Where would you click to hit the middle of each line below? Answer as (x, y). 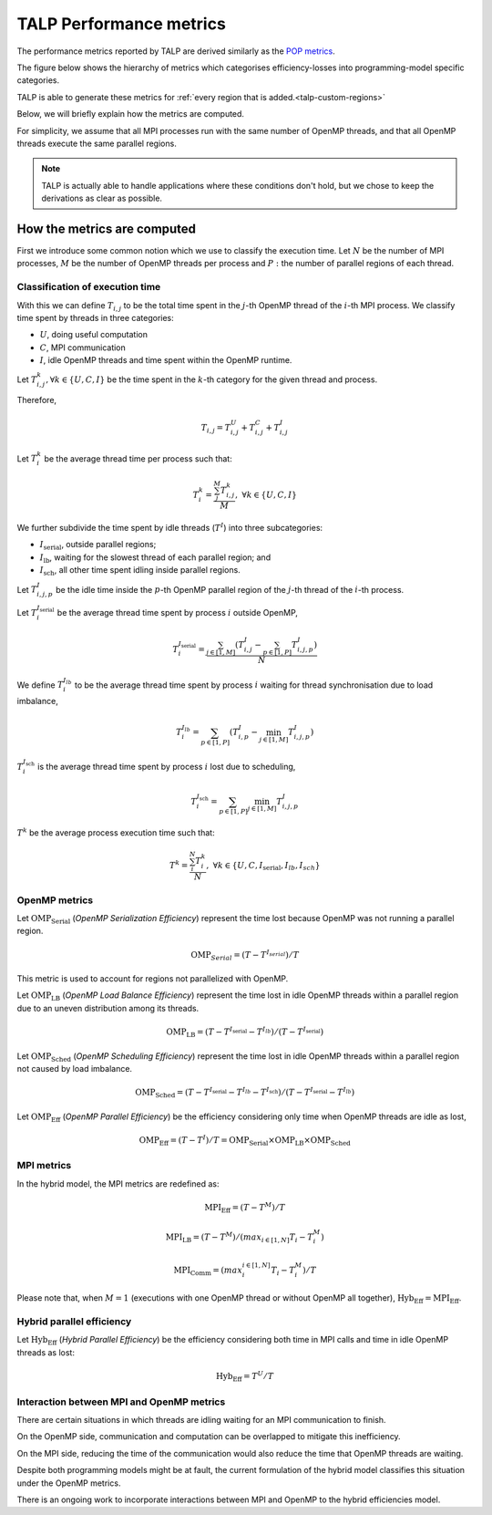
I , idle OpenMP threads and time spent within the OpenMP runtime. (166, 360)
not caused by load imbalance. (74, 1068)
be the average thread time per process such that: (138, 458)
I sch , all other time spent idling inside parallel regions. (140, 571)
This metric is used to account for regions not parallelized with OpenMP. (153, 979)
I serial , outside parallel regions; (98, 545)
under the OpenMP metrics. (69, 1483)
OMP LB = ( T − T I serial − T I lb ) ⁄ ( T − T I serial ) (245, 1032)
